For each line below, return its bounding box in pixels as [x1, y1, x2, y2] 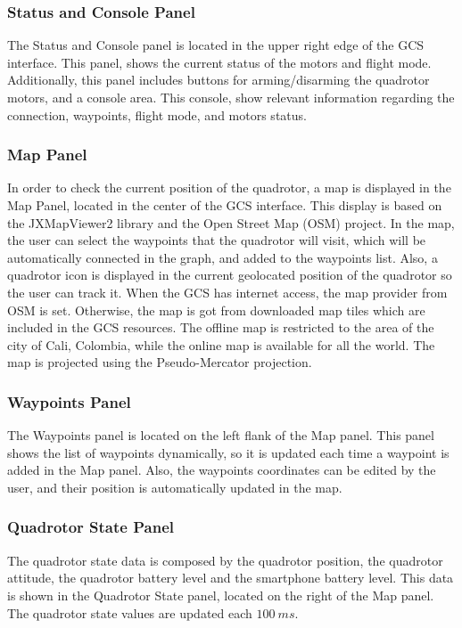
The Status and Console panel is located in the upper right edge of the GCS [7, 36, 425, 54]
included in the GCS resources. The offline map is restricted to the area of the [7, 318, 434, 337]
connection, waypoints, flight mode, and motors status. [7, 105, 307, 124]
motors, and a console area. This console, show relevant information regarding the [7, 88, 455, 106]
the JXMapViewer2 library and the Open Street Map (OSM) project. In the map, [7, 213, 455, 232]
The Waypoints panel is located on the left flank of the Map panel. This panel [7, 426, 434, 444]
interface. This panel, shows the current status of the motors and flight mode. [7, 53, 432, 71]
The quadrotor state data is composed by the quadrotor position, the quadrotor [7, 551, 443, 569]
